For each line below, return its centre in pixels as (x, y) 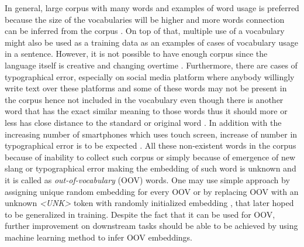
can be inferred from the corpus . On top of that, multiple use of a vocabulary (145, 31)
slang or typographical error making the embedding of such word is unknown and (151, 168)
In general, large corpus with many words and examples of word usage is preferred (152, 8)
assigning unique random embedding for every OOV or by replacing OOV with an (152, 191)
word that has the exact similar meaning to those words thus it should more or (146, 111)
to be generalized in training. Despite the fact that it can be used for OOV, (140, 214)
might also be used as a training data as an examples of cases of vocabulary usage (151, 42)
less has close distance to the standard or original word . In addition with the (143, 122)
